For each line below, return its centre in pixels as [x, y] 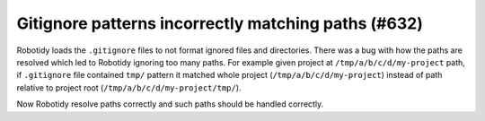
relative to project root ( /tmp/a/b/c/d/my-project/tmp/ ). [129, 87]
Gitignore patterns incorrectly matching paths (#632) [220, 23]
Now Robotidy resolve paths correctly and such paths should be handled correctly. [170, 104]
